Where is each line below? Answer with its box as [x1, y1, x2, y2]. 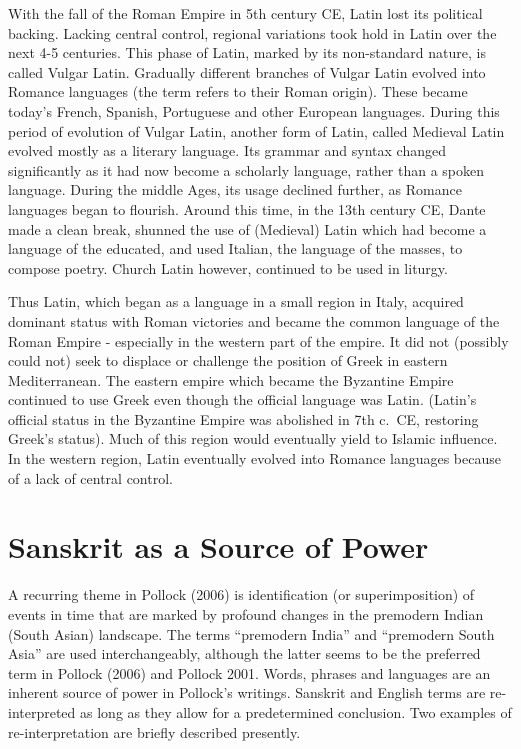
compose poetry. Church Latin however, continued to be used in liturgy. [8, 257, 448, 278]
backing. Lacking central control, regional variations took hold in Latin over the [8, 22, 497, 43]
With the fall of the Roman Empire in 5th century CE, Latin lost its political [8, 3, 483, 23]
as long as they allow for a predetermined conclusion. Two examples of [80, 701, 512, 722]
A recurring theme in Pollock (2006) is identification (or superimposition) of [8, 584, 475, 605]
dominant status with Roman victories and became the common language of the [8, 310, 500, 331]
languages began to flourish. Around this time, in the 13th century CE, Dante [8, 198, 486, 219]
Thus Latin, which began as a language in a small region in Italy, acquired [8, 291, 464, 312]
